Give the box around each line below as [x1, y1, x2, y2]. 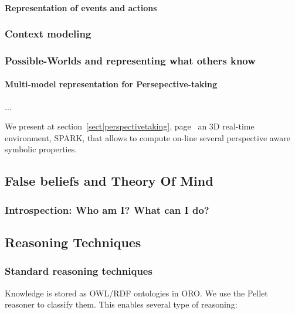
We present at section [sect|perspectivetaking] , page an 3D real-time [5, 120, 255, 132]
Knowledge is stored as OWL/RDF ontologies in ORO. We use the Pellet [5, 286, 268, 299]
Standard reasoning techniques [5, 264, 152, 278]
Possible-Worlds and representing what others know [5, 53, 256, 67]
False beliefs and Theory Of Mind [5, 172, 213, 190]
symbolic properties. [5, 143, 77, 155]
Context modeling [5, 26, 91, 41]
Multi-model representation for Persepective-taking [5, 78, 217, 90]
